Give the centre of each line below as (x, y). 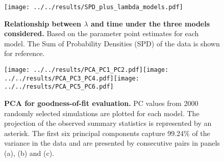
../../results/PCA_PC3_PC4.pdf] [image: (72, 78)
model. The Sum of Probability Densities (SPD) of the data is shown (112, 43)
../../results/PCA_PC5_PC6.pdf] (59, 87)
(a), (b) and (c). (29, 153)
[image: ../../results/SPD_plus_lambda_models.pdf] (94, 7)
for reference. (24, 53)
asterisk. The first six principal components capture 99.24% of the (107, 133)
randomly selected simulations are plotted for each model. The (102, 113)
